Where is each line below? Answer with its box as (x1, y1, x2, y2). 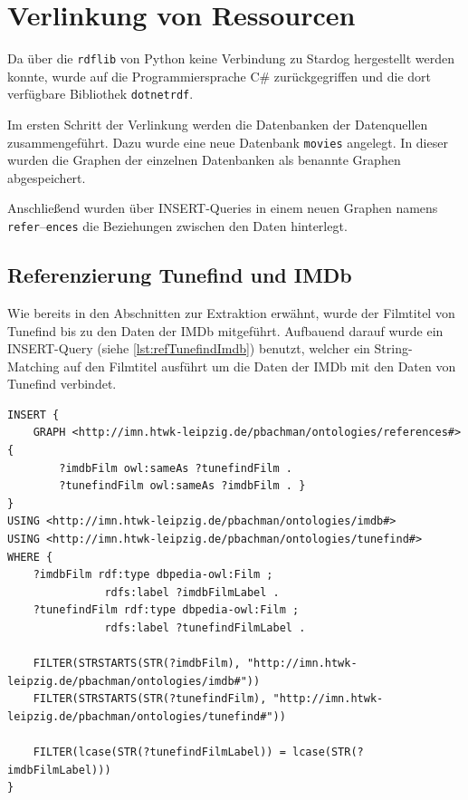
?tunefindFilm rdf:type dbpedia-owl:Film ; (33, 603, 300, 617)
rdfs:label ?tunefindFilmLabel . (104, 622, 306, 635)
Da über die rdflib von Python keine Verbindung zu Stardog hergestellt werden (7, 49, 455, 68)
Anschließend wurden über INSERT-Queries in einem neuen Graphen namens (7, 198, 438, 217)
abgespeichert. (7, 168, 86, 187)
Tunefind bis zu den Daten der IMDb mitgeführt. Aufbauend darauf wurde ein (7, 321, 444, 340)
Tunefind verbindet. (7, 374, 117, 393)
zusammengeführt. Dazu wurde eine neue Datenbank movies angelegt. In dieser (7, 132, 448, 151)
